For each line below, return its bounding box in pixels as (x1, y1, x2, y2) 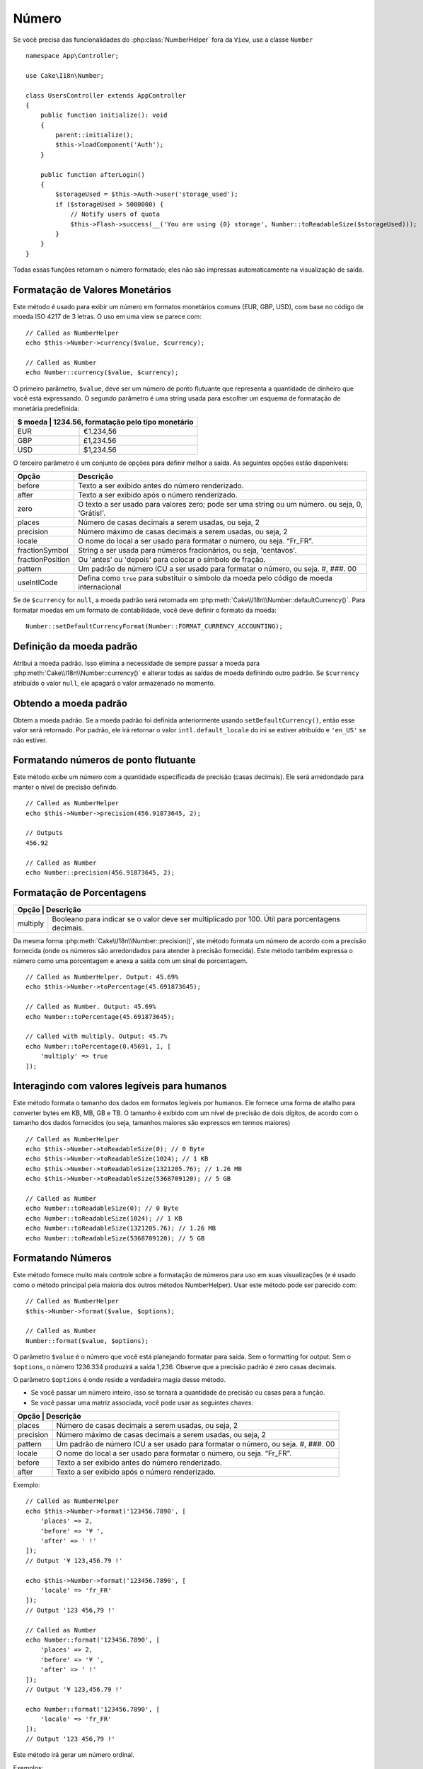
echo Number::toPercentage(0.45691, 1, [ (25, 1042, 171, 1050)
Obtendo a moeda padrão (13, 697, 127, 709)
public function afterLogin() (40, 171, 145, 178)
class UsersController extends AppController (25, 91, 187, 99)
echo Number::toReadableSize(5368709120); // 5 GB (25, 1234, 205, 1242)
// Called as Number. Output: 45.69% (25, 1003, 157, 1011)
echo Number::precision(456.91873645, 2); (25, 868, 175, 877)
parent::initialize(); (55, 131, 134, 139)
